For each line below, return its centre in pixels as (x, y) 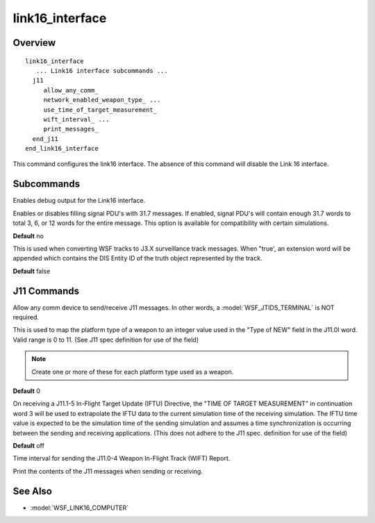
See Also (32, 491)
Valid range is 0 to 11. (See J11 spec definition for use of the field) (106, 340)
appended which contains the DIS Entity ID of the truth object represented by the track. (137, 258)
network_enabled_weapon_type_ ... (102, 100)
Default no (28, 235)
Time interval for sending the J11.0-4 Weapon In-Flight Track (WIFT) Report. (122, 458)
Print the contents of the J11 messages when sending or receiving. (108, 471)
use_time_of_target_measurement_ (100, 110)
